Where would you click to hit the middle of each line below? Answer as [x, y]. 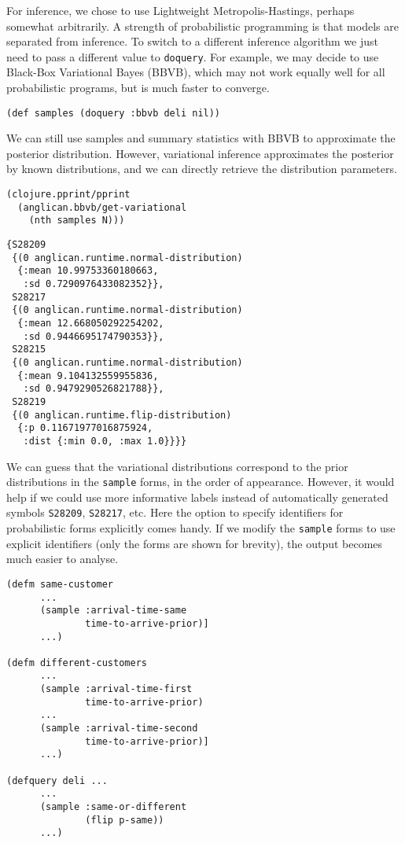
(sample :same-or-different [113, 807]
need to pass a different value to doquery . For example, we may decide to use [193, 56]
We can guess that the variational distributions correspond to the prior [177, 466]
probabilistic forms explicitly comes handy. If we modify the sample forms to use [201, 528]
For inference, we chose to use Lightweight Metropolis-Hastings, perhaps [180, 10]
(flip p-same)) [125, 820]
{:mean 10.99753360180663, [88, 271]
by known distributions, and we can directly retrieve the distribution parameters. [202, 169]
